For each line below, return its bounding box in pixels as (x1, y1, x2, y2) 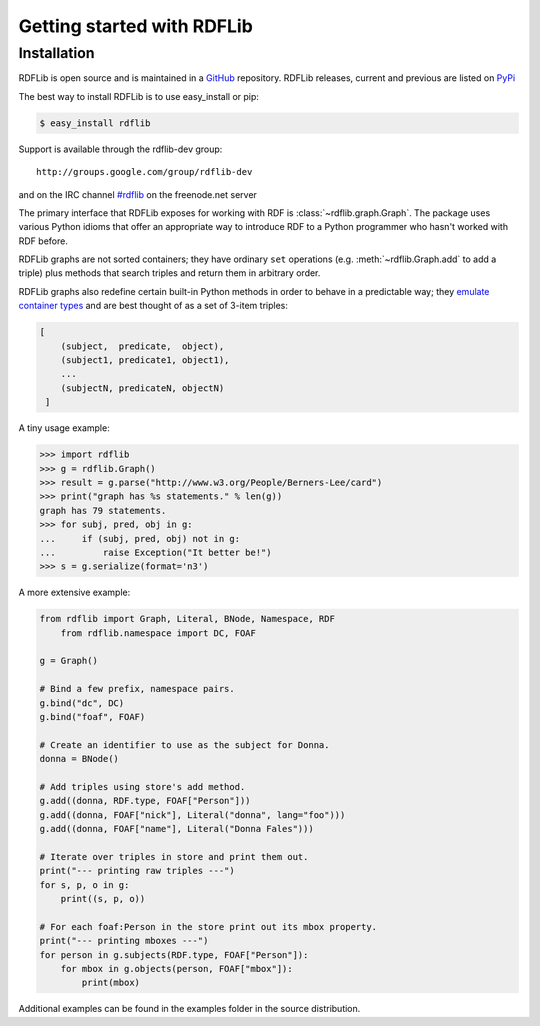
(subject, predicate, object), (60, 340, 225, 352)
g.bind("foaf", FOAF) (39, 711, 146, 722)
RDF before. (18, 235, 69, 247)
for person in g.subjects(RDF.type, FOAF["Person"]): (39, 949, 309, 960)
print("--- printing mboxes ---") (39, 935, 209, 947)
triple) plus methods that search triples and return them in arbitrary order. (18, 267, 321, 279)
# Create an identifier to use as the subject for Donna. (39, 739, 330, 750)
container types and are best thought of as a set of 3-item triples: (18, 300, 289, 312)
